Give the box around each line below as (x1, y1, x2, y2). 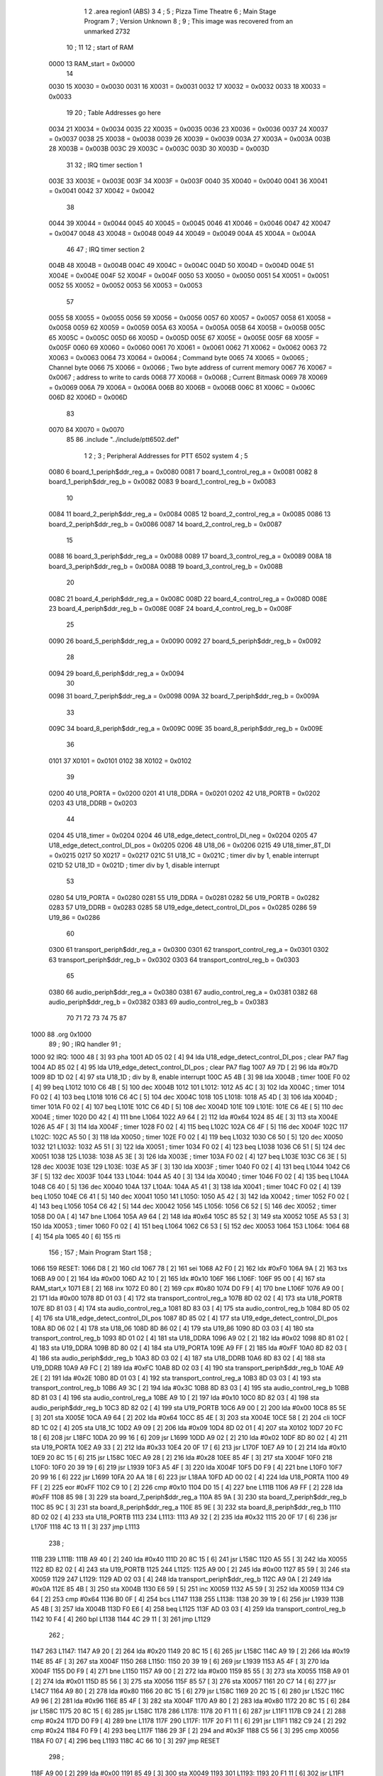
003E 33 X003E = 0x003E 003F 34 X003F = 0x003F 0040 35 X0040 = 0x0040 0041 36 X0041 (48, 177, 328, 185)
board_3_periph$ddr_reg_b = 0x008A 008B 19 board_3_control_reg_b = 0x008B (48, 562, 283, 570)
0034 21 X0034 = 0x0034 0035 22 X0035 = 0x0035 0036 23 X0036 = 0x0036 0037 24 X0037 (48, 124, 328, 133)
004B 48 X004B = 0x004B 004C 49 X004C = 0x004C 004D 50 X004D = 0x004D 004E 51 (48, 261, 314, 270)
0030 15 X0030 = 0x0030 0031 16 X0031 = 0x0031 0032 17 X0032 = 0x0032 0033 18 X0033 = (48, 82, 326, 91)
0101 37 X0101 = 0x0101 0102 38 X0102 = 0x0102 (48, 757, 191, 765)
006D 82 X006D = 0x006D (48, 393, 128, 401)
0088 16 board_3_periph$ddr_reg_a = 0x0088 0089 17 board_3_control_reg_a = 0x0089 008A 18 (48, 552, 332, 561)
